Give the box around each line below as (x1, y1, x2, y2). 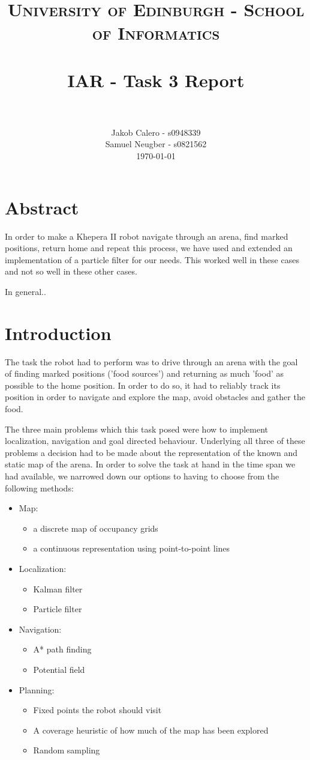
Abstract (5, 195, 79, 219)
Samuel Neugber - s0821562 (105, 138, 207, 150)
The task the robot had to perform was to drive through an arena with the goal (5, 355, 298, 368)
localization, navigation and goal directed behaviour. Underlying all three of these (5, 434, 305, 447)
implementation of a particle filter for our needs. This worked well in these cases (5, 253, 299, 266)
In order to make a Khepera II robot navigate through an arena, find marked (5, 230, 288, 242)
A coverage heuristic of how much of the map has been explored (33, 723, 269, 736)
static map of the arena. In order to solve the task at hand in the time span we (5, 458, 296, 470)
